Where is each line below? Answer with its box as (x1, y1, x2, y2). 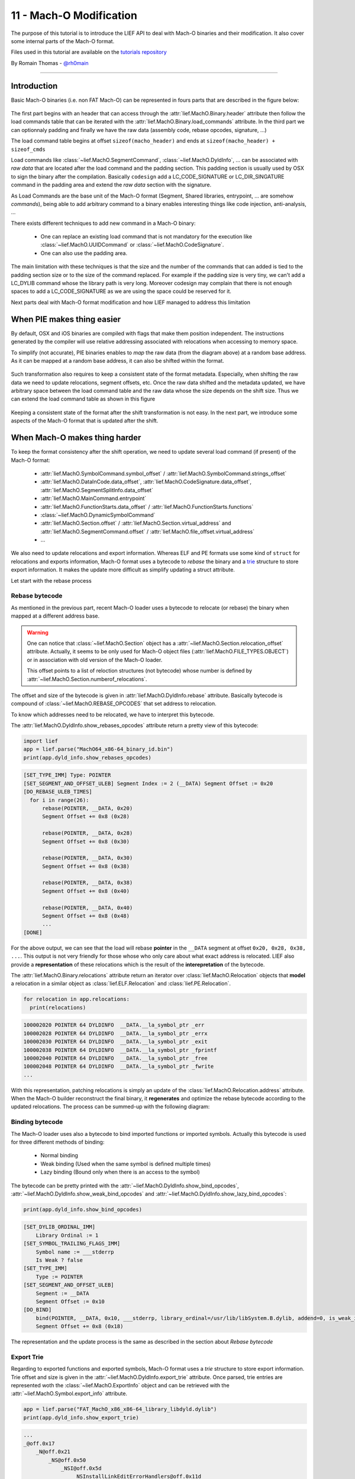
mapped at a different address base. (11, 612, 100, 619)
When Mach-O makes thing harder (11, 432, 141, 443)
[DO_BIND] (23, 1306, 52, 1313)
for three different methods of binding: (11, 1138, 105, 1145)
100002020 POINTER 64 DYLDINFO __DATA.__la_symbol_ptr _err (23, 1022, 205, 1029)
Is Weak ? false (35, 1257, 83, 1264)
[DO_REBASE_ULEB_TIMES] (23, 789, 93, 795)
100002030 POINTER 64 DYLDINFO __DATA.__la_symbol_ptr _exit (23, 1038, 208, 1045)
